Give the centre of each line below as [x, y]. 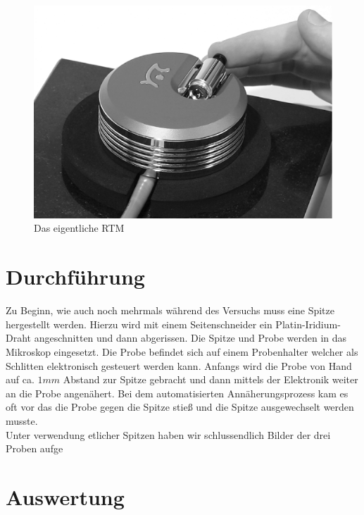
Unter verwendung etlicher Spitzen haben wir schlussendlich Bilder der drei [168, 434]
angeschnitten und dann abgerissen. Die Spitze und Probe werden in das [190, 338]
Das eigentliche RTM [79, 228]
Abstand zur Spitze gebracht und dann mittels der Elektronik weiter [211, 379]
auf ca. [20, 379]
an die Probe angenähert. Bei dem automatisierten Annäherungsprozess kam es [177, 393]
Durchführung [75, 277]
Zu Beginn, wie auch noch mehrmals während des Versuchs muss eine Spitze [170, 310]
